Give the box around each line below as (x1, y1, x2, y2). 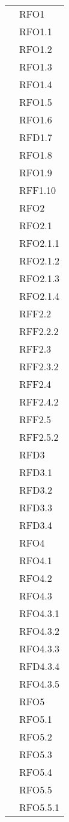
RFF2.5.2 (19, 430, 59, 444)
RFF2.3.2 (19, 359, 59, 373)
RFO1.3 (19, 60, 52, 74)
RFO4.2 (19, 571, 52, 585)
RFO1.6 (19, 112, 52, 126)
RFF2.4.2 (19, 395, 59, 409)
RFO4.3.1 (19, 606, 60, 620)
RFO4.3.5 (19, 677, 60, 691)
